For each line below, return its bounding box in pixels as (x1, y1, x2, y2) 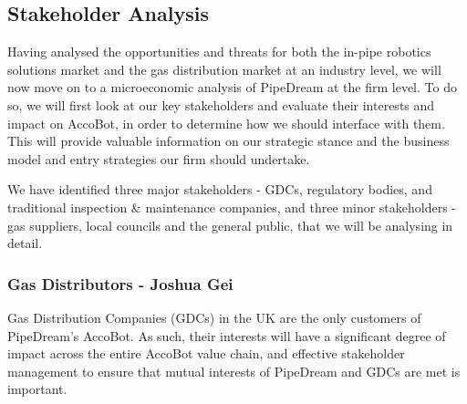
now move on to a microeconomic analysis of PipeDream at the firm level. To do (7, 78, 457, 97)
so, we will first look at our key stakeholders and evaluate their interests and (7, 95, 435, 114)
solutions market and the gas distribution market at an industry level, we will (7, 59, 441, 78)
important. (7, 379, 67, 399)
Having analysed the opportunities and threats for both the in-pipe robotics (7, 42, 431, 61)
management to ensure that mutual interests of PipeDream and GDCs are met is (7, 361, 461, 380)
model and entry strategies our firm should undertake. (7, 149, 310, 168)
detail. (7, 233, 43, 253)
